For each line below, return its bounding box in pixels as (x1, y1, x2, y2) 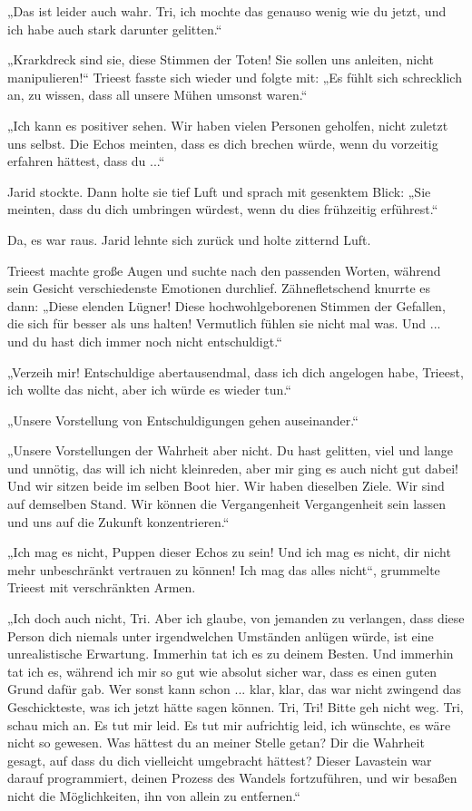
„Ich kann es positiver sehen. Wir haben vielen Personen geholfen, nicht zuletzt (7, 115, 448, 134)
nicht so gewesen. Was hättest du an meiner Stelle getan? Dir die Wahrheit (7, 733, 425, 752)
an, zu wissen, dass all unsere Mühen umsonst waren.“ (7, 85, 308, 104)
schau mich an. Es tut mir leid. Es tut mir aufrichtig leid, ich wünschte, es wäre (7, 715, 451, 734)
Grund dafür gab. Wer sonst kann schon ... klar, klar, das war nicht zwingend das (7, 679, 462, 699)
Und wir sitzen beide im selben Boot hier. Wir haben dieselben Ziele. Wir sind (7, 476, 445, 495)
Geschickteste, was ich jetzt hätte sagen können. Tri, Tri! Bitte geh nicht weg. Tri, (7, 698, 464, 716)
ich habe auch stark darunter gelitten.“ (7, 19, 222, 38)
